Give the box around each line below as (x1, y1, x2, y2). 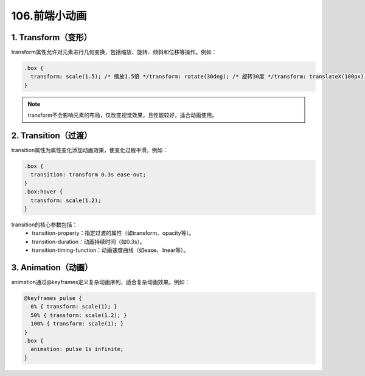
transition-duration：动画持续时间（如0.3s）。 (32, 238, 145, 245)
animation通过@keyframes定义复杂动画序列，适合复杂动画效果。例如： (11, 279, 190, 286)
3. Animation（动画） (11, 262, 93, 273)
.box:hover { (24, 189, 63, 195)
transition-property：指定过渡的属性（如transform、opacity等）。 (32, 229, 195, 237)
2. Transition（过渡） (11, 131, 92, 141)
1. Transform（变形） (11, 32, 92, 43)
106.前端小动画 (11, 9, 87, 23)
